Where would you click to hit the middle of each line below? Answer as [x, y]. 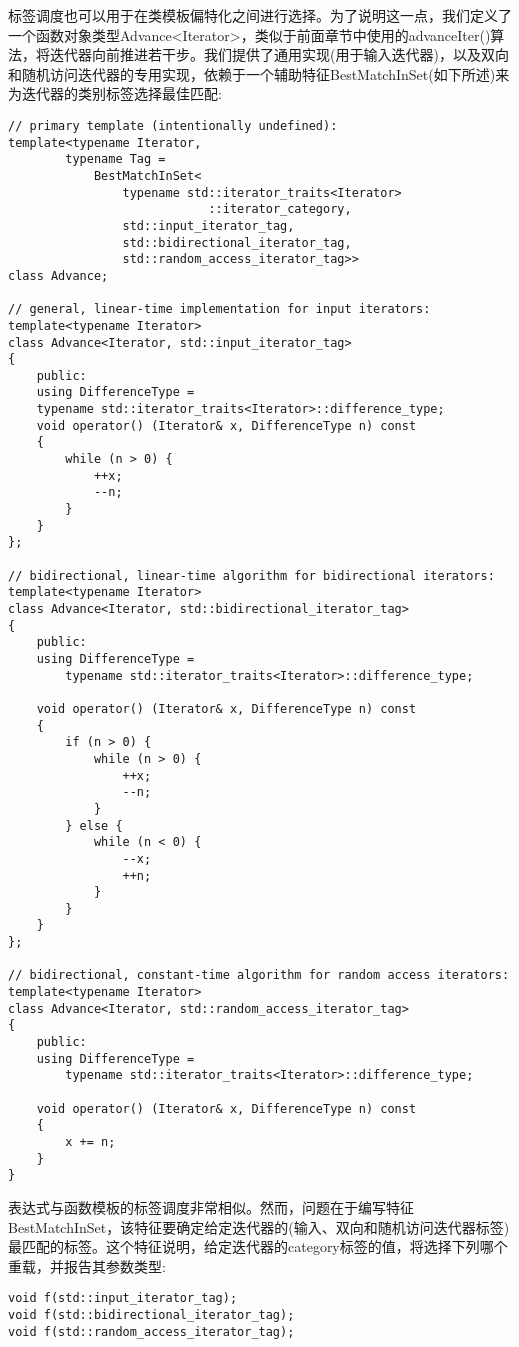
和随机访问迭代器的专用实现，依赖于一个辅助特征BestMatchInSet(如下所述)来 [259, 73]
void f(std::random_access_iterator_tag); [151, 1331]
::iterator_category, [280, 209]
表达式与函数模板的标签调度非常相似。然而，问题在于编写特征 [211, 1206]
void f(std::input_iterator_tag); [123, 1298]
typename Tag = [115, 159]
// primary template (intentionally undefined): [173, 125]
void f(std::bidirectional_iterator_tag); [151, 1315]
